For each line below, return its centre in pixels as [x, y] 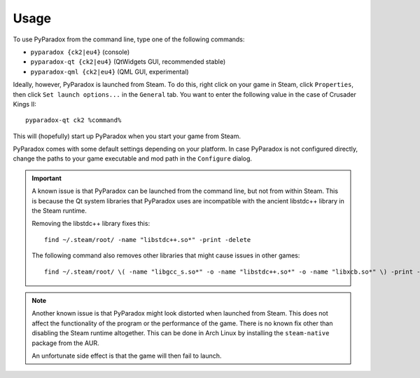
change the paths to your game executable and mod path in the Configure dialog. [132, 158]
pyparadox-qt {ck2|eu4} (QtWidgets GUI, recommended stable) [128, 62]
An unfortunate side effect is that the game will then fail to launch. [127, 356]
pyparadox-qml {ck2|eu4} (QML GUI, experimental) [110, 72]
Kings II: [24, 104]
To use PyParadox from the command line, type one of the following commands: [129, 39]
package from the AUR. [65, 343]
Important [47, 178]
